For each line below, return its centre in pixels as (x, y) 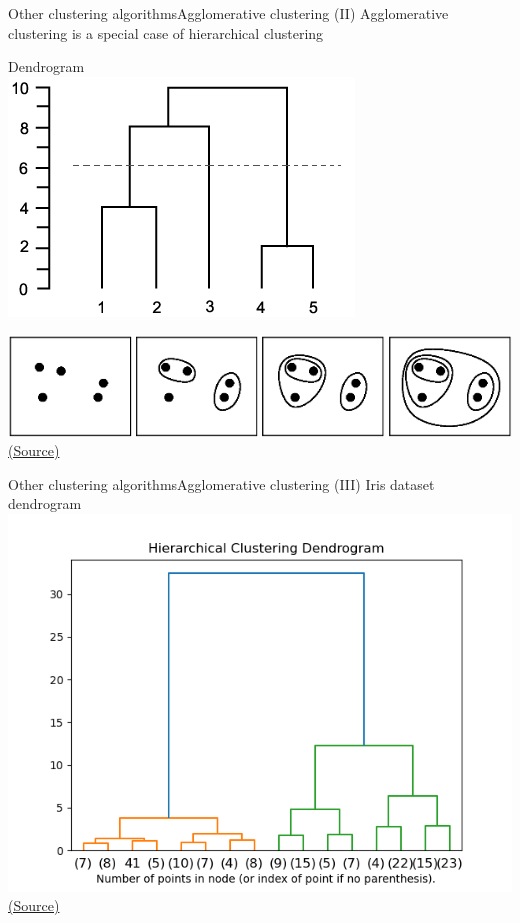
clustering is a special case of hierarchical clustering (166, 32)
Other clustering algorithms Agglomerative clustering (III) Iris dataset (221, 483)
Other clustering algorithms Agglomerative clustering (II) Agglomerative (228, 13)
